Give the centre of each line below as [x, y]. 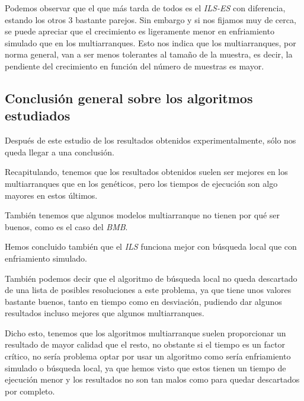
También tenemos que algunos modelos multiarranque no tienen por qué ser [143, 215]
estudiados [38, 115]
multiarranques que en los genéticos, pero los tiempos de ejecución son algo [141, 183]
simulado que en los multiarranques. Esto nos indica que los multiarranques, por [151, 42]
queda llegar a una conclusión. [60, 152]
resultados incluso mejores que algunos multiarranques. [105, 313]
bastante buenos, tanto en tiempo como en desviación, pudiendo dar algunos [143, 301]
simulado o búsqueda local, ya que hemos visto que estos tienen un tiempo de [145, 367]
